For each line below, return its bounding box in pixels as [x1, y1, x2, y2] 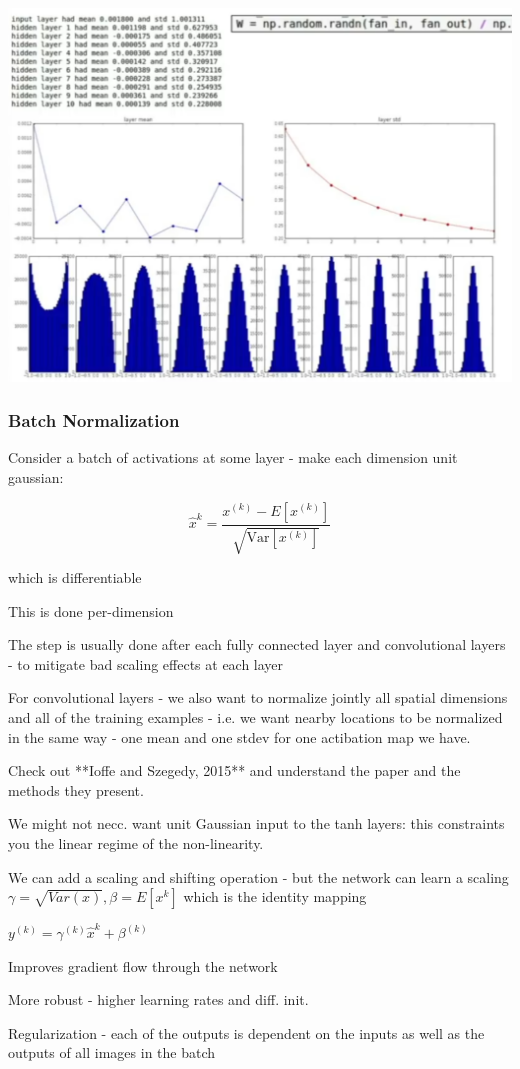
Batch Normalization [8, 408, 180, 433]
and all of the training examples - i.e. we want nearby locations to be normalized [8, 706, 503, 727]
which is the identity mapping [183, 886, 367, 907]
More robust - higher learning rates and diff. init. [8, 989, 309, 1010]
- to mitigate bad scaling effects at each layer [8, 653, 284, 674]
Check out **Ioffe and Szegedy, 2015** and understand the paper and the [8, 760, 461, 781]
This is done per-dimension [8, 600, 174, 621]
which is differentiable [8, 566, 142, 587]
